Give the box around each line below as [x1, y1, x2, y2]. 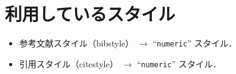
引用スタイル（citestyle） [19, 57, 118, 70]
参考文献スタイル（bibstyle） [19, 37, 134, 50]
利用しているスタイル [5, 1, 176, 26]
